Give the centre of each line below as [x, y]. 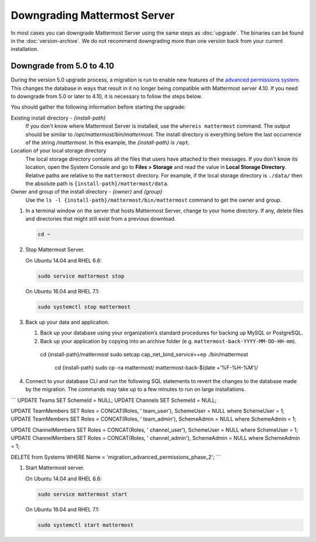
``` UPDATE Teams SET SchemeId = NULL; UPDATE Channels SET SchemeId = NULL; [114, 400]
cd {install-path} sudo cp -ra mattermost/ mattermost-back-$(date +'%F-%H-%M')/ [157, 368]
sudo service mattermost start [83, 494]
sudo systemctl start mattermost [86, 525]
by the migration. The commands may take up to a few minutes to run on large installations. [135, 389]
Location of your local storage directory [59, 151]
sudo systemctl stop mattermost [84, 307]
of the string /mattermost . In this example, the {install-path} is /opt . [108, 142]
